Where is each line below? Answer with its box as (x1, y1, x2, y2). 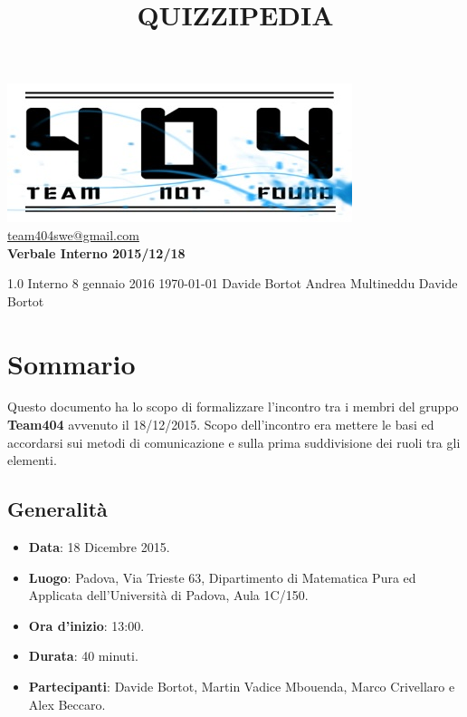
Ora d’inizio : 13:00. (28, 615, 145, 635)
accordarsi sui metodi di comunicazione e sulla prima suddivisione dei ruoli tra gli (7, 432, 461, 451)
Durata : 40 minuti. (28, 646, 138, 665)
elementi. (7, 451, 57, 470)
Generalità (7, 495, 108, 523)
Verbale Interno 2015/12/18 (7, 243, 186, 262)
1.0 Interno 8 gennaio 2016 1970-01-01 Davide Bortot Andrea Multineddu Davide (7, 274, 458, 293)
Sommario (7, 344, 136, 382)
